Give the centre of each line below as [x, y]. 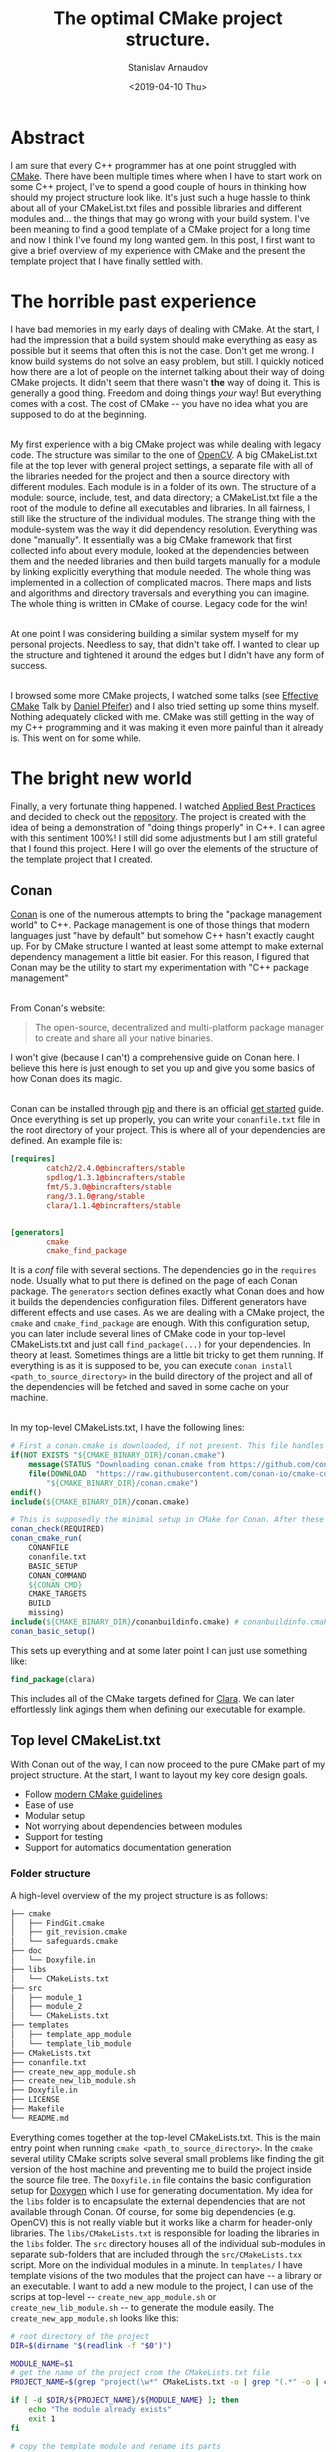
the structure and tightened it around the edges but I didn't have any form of [167, 654]
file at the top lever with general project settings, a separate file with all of [162, 465]
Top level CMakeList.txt [86, 1740]
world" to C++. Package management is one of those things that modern [160, 925]
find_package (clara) [53, 1679]
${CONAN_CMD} [55, 1585]
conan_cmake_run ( [46, 1538]
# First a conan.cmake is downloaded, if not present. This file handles [167, 1446]
